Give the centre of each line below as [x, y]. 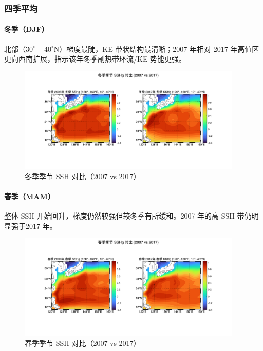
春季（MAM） [30, 196]
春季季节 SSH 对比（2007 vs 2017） [83, 343]
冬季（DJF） [26, 29]
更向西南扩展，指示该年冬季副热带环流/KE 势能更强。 [95, 59]
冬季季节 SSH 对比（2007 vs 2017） [83, 176]
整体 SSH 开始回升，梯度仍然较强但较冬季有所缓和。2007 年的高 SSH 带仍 [128, 216]
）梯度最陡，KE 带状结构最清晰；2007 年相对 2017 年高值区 [159, 48]
